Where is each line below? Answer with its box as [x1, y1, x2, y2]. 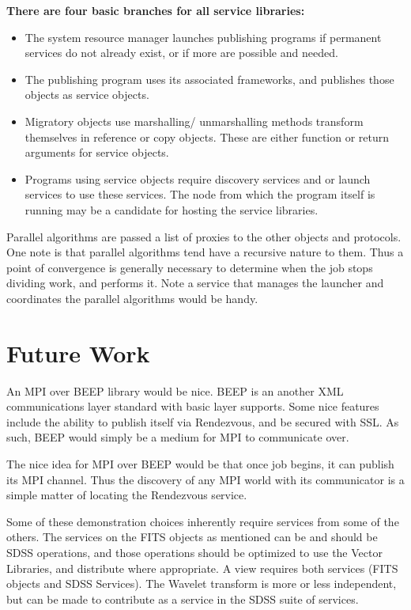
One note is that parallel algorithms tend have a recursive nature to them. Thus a [6, 244, 404, 260]
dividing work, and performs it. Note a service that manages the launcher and [6, 275, 384, 291]
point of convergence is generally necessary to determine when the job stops [6, 259, 373, 275]
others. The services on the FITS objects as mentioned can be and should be [6, 529, 378, 545]
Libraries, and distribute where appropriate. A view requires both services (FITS [6, 559, 398, 576]
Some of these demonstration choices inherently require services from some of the [6, 513, 399, 529]
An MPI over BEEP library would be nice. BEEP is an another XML [6, 382, 344, 399]
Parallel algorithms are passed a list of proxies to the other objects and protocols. [6, 228, 402, 244]
